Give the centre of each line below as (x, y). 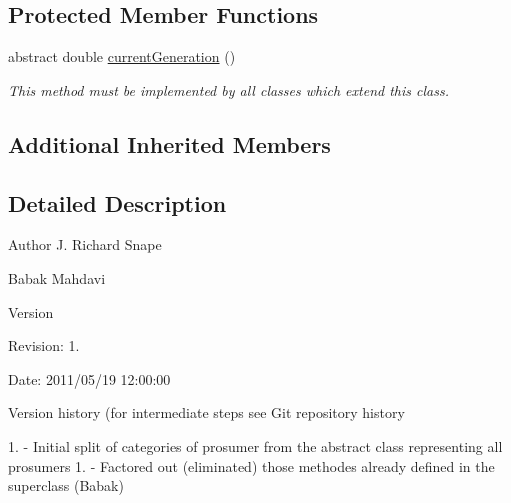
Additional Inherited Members (169, 143)
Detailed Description (117, 202)
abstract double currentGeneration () (122, 56)
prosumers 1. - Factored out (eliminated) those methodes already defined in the (251, 465)
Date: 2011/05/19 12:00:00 (89, 378)
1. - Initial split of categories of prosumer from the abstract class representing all (255, 445)
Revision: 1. (44, 345)
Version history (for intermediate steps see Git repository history (206, 412)
